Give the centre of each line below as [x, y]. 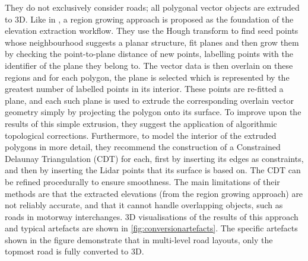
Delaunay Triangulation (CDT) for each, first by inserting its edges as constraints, [154, 158]
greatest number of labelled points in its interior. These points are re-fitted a [144, 89]
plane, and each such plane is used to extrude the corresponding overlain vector [150, 100]
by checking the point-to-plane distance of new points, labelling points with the [149, 54]
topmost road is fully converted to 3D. [74, 251]
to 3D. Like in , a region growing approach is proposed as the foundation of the [149, 19]
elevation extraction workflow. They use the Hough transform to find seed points [152, 31]
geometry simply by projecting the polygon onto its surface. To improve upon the [153, 112]
